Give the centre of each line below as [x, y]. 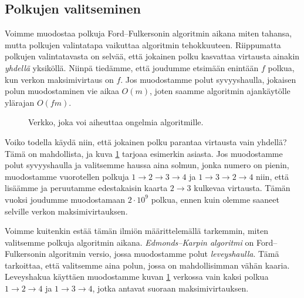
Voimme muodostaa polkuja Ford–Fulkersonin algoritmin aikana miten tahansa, [148, 33]
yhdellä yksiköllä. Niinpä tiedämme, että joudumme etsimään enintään [132, 67]
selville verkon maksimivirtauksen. [66, 211]
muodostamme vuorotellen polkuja [67, 176]
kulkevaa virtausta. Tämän [242, 188]
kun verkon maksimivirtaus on [59, 79]
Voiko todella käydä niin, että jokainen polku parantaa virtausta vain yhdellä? [146, 141]
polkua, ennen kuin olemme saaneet [215, 199]
